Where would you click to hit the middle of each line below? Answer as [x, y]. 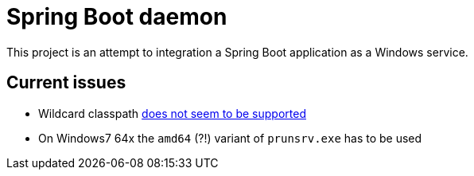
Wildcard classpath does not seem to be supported [172, 113]
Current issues [66, 83]
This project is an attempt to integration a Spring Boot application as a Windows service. [237, 52]
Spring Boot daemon [117, 17]
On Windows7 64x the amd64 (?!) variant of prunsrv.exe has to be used [230, 138]
